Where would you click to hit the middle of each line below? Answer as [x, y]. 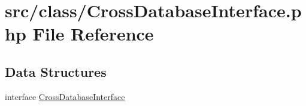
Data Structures [56, 71]
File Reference [93, 34]
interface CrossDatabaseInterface [65, 96]
